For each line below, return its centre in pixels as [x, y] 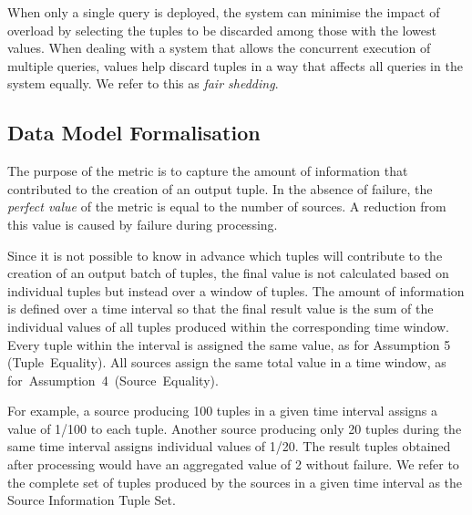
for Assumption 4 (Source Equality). [113, 380]
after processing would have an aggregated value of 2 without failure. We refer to [233, 464]
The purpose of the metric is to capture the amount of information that [208, 171]
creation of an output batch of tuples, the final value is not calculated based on [228, 273]
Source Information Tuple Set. [92, 500]
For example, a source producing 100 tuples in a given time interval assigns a [223, 411]
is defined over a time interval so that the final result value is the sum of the [221, 309]
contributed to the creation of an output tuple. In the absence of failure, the [220, 188]
